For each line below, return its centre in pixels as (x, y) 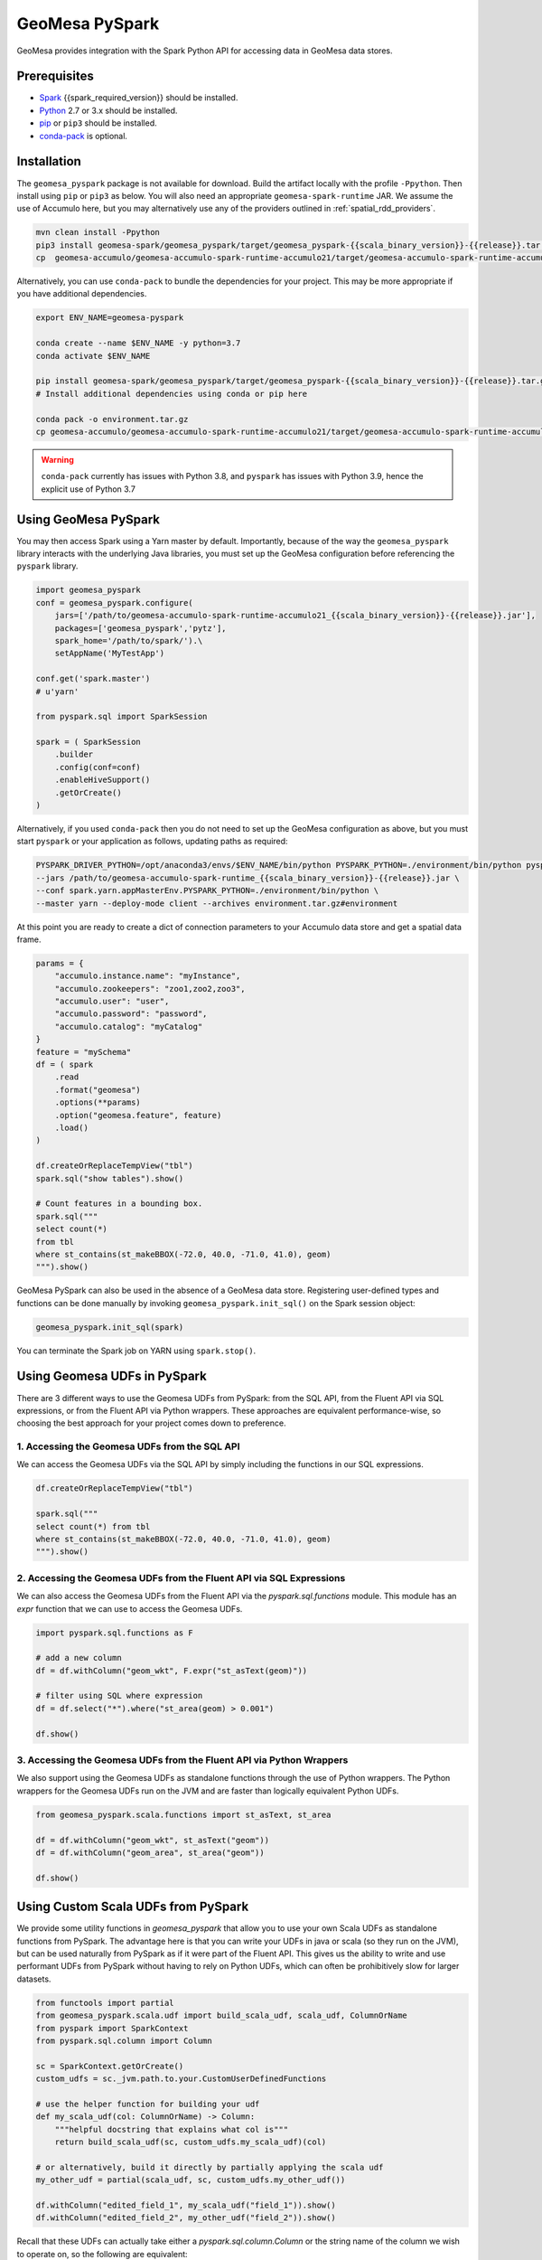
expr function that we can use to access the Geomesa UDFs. (130, 1608)
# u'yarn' (57, 691)
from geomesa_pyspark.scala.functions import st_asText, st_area (183, 1814)
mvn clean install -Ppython (98, 232)
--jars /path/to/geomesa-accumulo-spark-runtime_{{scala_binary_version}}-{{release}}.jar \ (248, 878)
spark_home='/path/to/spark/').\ (129, 640)
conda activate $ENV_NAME (93, 356)
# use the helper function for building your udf (148, 2104)
